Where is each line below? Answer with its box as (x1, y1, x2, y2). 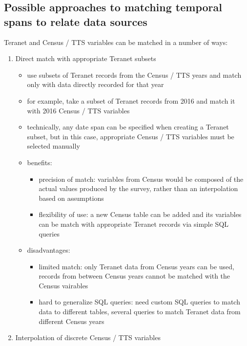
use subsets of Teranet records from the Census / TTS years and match (27, 69, 242, 80)
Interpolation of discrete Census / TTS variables (15, 332, 161, 343)
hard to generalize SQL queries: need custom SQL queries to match (39, 297, 240, 307)
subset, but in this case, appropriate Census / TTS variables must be (27, 131, 234, 141)
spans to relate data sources (4, 14, 147, 29)
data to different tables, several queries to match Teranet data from (39, 306, 241, 317)
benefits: (27, 157, 52, 167)
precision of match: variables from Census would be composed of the (39, 173, 244, 184)
